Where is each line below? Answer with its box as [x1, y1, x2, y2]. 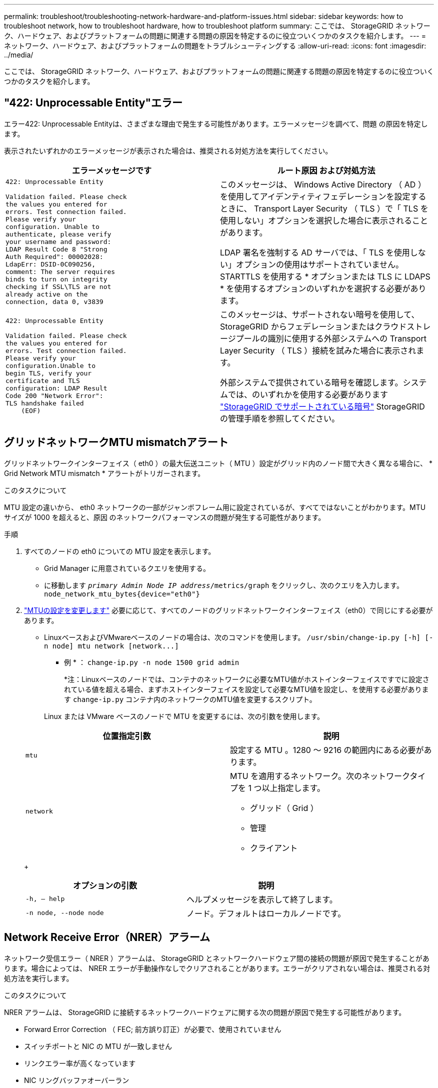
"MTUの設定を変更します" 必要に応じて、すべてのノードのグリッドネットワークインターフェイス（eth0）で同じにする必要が [24, 605, 433, 614]
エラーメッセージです [71, 165, 152, 175]
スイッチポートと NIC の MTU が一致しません [24, 1041, 172, 1050]
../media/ [4, 50, 33, 59]
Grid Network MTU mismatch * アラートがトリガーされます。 [4, 468, 205, 477]
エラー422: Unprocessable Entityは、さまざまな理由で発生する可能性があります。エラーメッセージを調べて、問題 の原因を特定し [4, 119, 428, 128]
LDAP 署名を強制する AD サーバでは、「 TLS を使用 [220, 247, 410, 257]
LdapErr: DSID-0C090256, [5, 260, 96, 268]
